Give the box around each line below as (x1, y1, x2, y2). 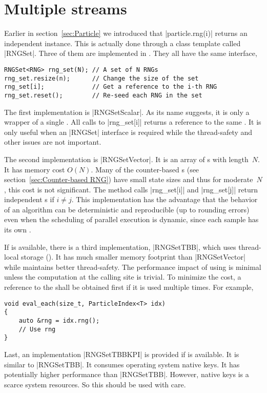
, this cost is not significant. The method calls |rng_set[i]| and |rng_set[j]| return (4, 184, 258, 194)
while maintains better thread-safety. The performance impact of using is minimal (4, 261, 261, 272)
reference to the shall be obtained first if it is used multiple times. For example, (4, 282, 254, 292)
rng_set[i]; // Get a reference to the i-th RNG (4, 83, 217, 91)
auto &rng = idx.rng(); (18, 317, 100, 324)
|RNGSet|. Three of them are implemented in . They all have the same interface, (4, 48, 257, 58)
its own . (4, 224, 31, 235)
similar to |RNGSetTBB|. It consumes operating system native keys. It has (4, 359, 240, 369)
